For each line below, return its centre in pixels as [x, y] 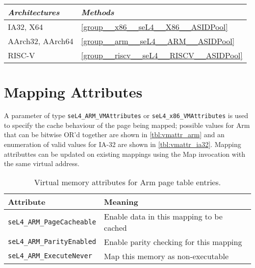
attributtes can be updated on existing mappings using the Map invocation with [125, 154]
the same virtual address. [42, 163]
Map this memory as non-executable [166, 256]
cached [115, 227]
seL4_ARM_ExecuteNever [50, 256]
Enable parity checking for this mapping [173, 242]
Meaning [121, 201]
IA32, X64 [25, 27]
